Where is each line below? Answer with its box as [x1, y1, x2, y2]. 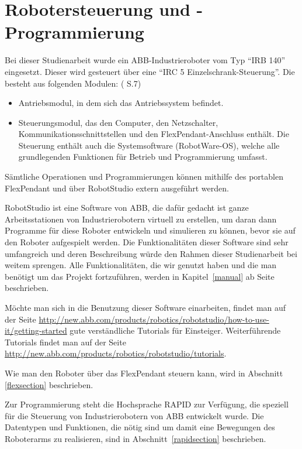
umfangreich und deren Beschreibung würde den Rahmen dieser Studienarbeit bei [5, 247, 297, 259]
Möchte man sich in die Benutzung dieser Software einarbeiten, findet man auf [5, 301, 286, 313]
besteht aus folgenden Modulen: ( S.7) [5, 77, 141, 89]
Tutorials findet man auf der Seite [5, 335, 126, 348]
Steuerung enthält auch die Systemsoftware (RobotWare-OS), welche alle [18, 139, 280, 151]
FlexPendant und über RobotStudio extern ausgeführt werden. [5, 181, 229, 194]
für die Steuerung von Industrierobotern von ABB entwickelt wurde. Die [5, 409, 264, 421]
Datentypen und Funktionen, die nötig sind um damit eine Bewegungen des [5, 421, 275, 433]
